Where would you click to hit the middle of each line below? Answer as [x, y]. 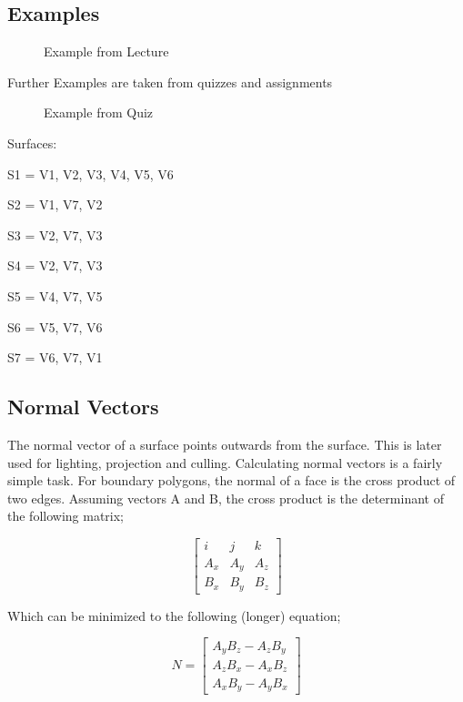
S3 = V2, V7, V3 [55, 234]
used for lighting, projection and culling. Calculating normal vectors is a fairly [225, 462]
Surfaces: [32, 142]
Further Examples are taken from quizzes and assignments [170, 81]
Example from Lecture [106, 51]
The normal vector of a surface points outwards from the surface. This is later [225, 444]
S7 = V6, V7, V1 [55, 357]
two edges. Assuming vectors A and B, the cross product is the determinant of [226, 498]
